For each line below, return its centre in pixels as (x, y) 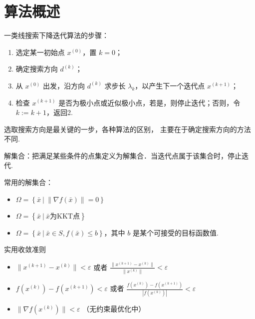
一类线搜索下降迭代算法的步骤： (56, 35)
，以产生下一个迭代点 (170, 85)
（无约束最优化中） (114, 309)
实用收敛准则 (25, 249)
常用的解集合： (28, 182)
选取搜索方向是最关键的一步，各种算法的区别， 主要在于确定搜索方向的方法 (127, 129)
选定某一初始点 (40, 52)
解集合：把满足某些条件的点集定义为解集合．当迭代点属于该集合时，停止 (123, 155)
